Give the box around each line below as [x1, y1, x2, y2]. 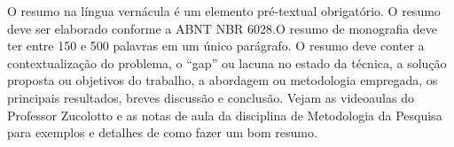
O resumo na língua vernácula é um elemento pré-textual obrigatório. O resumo [7, 2, 441, 19]
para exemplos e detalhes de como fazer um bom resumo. [7, 123, 317, 142]
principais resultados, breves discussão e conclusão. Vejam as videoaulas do [7, 88, 414, 106]
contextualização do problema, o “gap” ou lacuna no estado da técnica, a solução [7, 53, 447, 72]
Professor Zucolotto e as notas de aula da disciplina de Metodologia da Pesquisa [7, 105, 442, 124]
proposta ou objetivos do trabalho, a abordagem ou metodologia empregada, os [7, 71, 438, 89]
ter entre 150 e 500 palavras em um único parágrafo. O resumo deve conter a [7, 36, 425, 55]
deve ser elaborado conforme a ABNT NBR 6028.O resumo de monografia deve [7, 19, 438, 37]
